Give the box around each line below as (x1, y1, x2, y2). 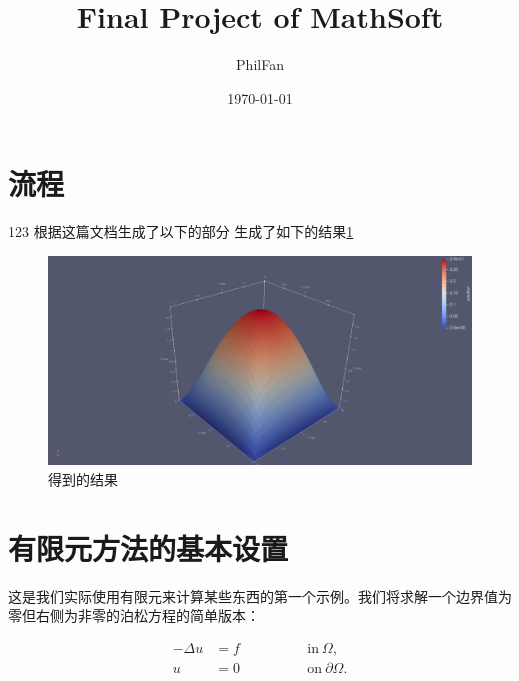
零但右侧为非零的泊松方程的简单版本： (8, 605, 260, 626)
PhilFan (236, 54, 284, 75)
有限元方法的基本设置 (8, 527, 289, 568)
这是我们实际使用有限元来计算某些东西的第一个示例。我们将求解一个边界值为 (8, 585, 512, 606)
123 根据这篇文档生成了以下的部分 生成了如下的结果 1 (8, 221, 354, 242)
